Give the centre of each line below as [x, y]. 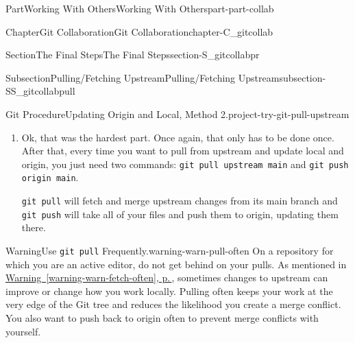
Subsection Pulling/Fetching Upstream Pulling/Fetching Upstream [143, 77]
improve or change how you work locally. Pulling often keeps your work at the [169, 291]
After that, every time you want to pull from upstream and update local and [183, 151]
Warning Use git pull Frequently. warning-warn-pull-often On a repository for [170, 250]
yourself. [23, 331]
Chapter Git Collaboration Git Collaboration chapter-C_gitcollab [139, 31]
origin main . [50, 177]
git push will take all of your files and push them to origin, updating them [180, 214]
